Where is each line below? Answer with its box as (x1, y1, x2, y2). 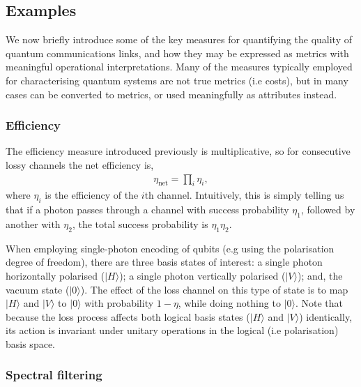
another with (6, 217, 61, 231)
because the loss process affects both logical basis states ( (6, 309, 250, 324)
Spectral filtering (6, 366, 102, 384)
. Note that (295, 296, 343, 310)
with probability (84, 296, 154, 310)
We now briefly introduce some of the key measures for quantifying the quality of (6, 32, 353, 47)
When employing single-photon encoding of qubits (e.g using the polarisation (6, 241, 335, 255)
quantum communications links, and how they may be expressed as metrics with (6, 45, 349, 60)
